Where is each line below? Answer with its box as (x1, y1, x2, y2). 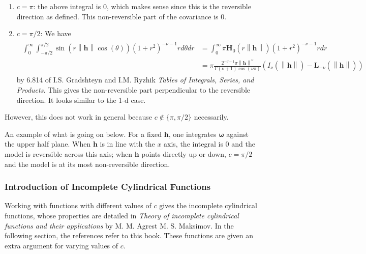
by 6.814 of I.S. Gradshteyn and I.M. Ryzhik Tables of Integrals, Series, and (16, 74, 254, 85)
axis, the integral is (164, 138, 223, 149)
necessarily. (194, 111, 229, 122)
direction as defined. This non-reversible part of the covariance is (16, 11, 219, 21)
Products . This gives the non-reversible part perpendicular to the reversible (16, 84, 251, 95)
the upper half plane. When (5, 138, 91, 149)
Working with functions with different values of (5, 200, 151, 211)
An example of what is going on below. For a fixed (5, 128, 162, 139)
